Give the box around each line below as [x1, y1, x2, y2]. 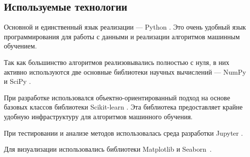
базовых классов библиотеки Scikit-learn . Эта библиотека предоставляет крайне [4, 102, 243, 112]
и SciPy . [4, 76, 31, 86]
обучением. [4, 41, 37, 51]
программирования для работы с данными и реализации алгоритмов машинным [4, 31, 240, 41]
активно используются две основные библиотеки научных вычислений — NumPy [4, 66, 246, 77]
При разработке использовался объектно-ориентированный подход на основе [4, 92, 230, 102]
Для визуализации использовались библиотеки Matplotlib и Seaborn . [4, 144, 212, 154]
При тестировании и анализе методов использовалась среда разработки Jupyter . [4, 127, 243, 138]
